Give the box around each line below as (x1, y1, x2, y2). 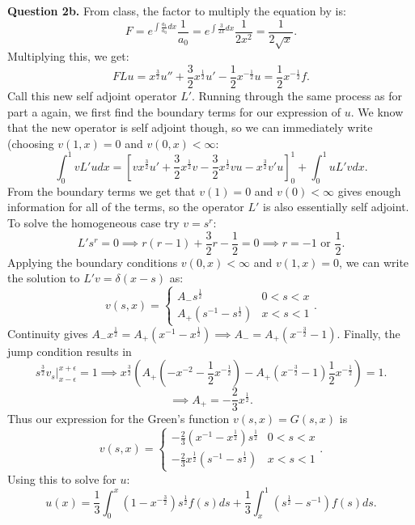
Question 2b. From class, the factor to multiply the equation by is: (7, 2, 346, 19)
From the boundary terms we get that (7, 182, 196, 199)
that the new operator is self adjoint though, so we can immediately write (7, 119, 373, 136)
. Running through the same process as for (192, 87, 403, 104)
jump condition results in (7, 342, 132, 359)
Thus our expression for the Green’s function (7, 410, 230, 427)
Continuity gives (7, 324, 88, 341)
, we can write (339, 253, 409, 270)
